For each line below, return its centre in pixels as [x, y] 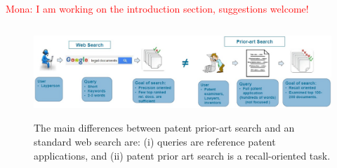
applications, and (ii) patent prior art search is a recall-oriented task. [182, 155]
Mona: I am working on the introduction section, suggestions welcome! [157, 8]
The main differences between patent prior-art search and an [164, 128]
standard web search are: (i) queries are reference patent [155, 142]
